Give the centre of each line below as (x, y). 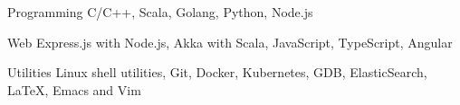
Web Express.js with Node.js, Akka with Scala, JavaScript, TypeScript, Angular (230, 42)
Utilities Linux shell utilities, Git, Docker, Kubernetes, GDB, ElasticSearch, (217, 72)
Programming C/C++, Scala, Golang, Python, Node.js (160, 12)
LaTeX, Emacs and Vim (74, 89)
